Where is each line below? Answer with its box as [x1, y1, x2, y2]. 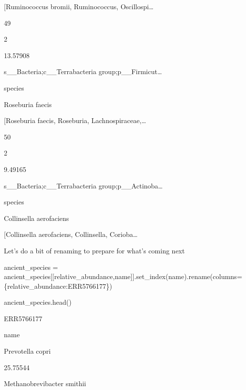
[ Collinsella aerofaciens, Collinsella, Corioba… [4, 229, 138, 239]
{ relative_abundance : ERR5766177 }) [4, 281, 112, 291]
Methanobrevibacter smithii [4, 378, 86, 389]
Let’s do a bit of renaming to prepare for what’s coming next [4, 245, 185, 255]
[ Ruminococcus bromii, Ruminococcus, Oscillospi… [4, 1, 154, 11]
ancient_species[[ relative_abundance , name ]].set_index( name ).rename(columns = [4, 271, 243, 281]
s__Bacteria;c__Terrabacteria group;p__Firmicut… [4, 66, 162, 77]
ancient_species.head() [4, 297, 72, 307]
